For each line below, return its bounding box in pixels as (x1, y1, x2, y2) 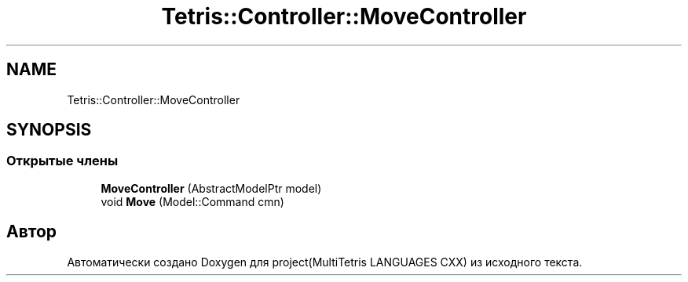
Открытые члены (6, 153, 119, 169)
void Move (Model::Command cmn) (101, 194, 284, 208)
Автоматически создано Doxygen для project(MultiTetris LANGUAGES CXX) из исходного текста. (67, 255, 583, 269)
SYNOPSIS (6, 120, 92, 140)
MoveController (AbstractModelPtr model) (101, 181, 322, 195)
